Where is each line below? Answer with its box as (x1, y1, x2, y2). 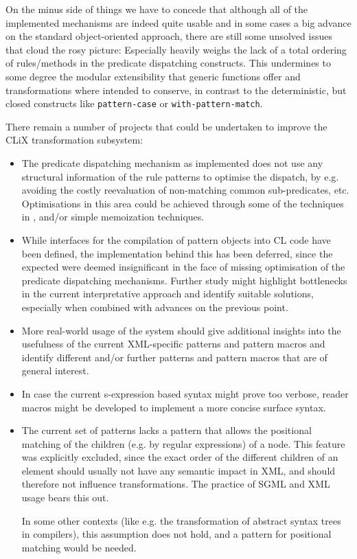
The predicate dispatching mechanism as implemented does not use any (21, 156, 323, 170)
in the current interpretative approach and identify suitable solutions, (21, 286, 314, 301)
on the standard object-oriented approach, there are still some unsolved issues (5, 29, 332, 43)
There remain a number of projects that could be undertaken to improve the (5, 119, 327, 133)
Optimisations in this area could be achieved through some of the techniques (21, 196, 344, 210)
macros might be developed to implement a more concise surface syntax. (21, 400, 326, 414)
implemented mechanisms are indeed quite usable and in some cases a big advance (5, 15, 352, 30)
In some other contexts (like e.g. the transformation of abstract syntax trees (21, 513, 341, 527)
